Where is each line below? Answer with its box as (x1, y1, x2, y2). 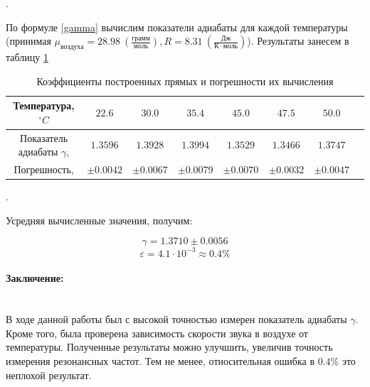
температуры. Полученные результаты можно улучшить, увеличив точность (6, 339, 333, 354)
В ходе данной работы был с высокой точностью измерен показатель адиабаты (6, 312, 347, 327)
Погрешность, (14, 162, 74, 177)
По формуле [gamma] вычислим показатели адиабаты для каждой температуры (6, 19, 348, 34)
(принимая (6, 33, 51, 48)
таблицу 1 (6, 49, 48, 64)
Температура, (13, 98, 75, 113)
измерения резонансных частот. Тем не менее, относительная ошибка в (6, 354, 315, 368)
